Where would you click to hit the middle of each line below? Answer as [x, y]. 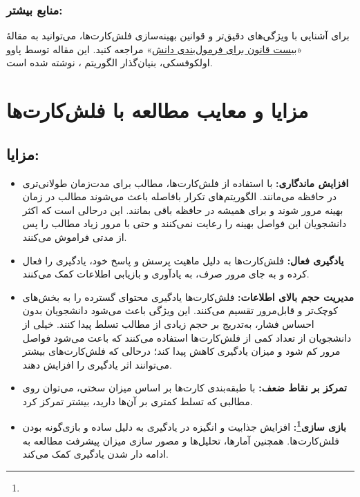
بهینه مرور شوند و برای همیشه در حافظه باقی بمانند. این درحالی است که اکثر [183, 209]
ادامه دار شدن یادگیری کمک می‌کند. [95, 454]
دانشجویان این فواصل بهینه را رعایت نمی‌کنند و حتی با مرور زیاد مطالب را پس [184, 223]
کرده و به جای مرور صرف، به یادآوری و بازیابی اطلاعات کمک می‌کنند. [166, 274]
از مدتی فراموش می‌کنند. [75, 236]
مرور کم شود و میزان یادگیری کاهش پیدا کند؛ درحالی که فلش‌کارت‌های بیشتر [181, 351]
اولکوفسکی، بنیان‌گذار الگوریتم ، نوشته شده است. [110, 62]
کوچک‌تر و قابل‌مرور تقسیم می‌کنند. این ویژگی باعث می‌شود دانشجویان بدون [180, 310]
